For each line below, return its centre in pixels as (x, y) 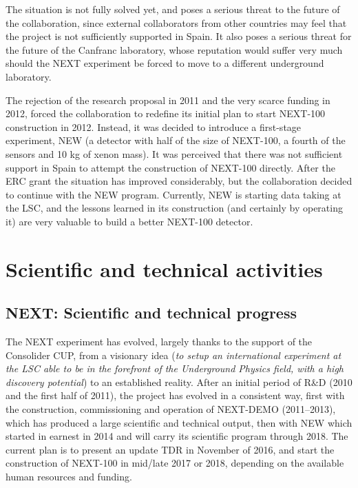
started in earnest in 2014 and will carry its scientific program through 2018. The (177, 436)
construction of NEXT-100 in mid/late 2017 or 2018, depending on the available (175, 463)
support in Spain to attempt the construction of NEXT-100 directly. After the (170, 167)
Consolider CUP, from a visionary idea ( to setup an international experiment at (173, 355)
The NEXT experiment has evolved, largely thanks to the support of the (159, 342)
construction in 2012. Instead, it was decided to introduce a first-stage (154, 126)
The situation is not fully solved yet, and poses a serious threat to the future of (173, 9)
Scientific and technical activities (164, 268)
